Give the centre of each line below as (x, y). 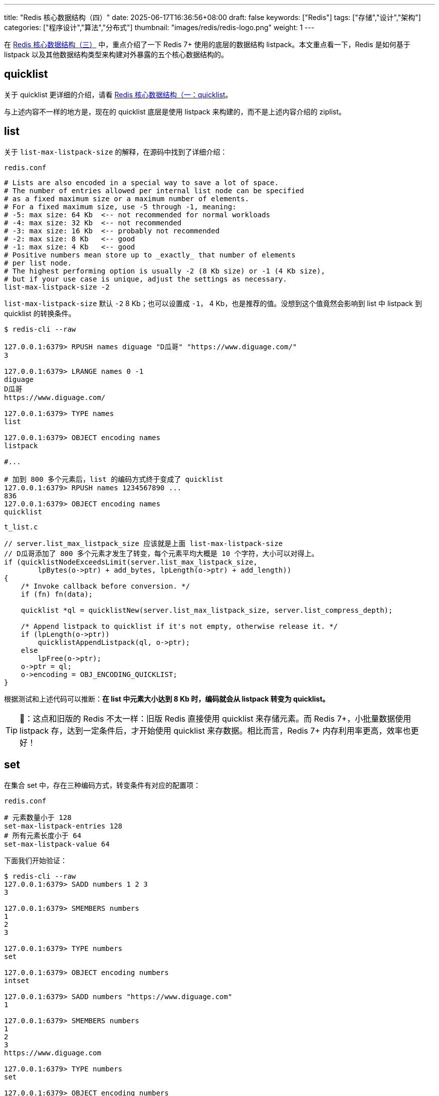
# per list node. (38, 263)
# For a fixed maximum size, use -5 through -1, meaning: (120, 207)
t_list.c (21, 527)
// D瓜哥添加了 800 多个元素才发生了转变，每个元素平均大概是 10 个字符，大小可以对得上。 (161, 553)
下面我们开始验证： (36, 860)
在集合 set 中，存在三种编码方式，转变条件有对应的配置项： (102, 785)
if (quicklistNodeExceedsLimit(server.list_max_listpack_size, (131, 562)
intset (17, 980)
